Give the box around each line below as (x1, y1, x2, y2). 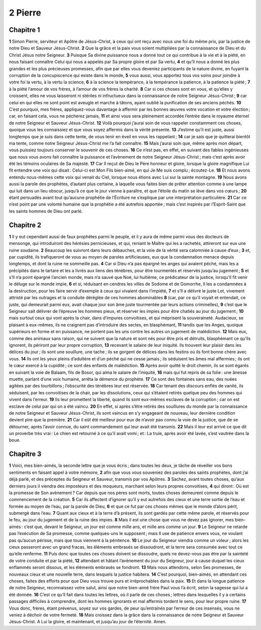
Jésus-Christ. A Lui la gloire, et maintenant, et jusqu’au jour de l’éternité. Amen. (9, 619, 167, 625)
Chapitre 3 (9, 450, 42, 458)
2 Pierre (9, 7, 41, 18)
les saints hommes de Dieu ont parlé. (9, 208, 83, 214)
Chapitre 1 (9, 26, 40, 34)
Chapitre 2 (9, 221, 42, 229)
